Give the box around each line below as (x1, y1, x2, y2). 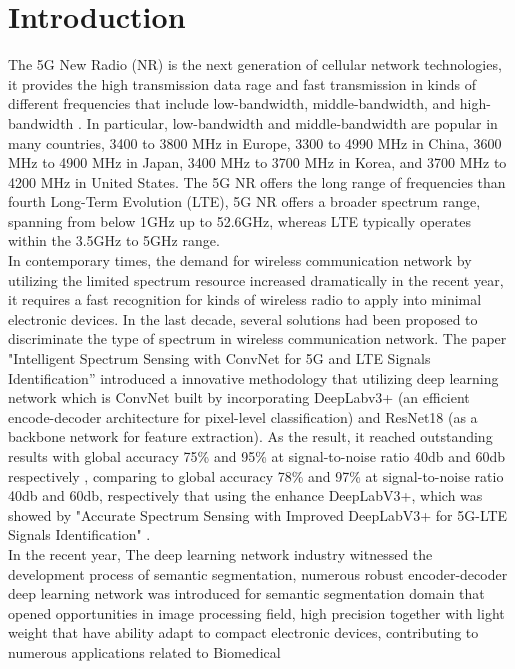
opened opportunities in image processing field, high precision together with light (8, 602, 505, 623)
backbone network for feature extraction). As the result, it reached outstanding (8, 426, 493, 447)
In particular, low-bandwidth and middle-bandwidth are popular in (86, 112, 498, 133)
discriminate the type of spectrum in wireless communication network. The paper (8, 328, 507, 349)
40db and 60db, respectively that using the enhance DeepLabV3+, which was (8, 485, 483, 506)
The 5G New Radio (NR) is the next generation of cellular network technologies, (8, 54, 502, 75)
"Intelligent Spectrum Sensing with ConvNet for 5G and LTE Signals (8, 348, 431, 369)
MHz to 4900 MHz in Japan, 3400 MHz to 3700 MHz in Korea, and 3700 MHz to (8, 152, 507, 173)
